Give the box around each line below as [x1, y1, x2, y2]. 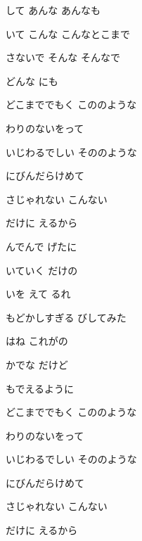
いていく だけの [6, 262, 78, 277]
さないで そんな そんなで [6, 50, 120, 65]
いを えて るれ [6, 286, 71, 301]
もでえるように [6, 381, 75, 395]
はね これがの [6, 333, 68, 348]
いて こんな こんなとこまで [6, 26, 130, 41]
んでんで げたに [6, 238, 77, 253]
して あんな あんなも [6, 3, 101, 17]
